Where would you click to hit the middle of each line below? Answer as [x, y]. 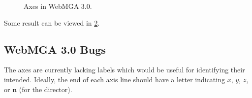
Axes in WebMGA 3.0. [58, 6]
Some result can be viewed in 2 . [52, 22]
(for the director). [46, 89]
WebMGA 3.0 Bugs [55, 49]
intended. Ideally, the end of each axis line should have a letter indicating [114, 79]
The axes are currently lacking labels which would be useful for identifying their [125, 70]
